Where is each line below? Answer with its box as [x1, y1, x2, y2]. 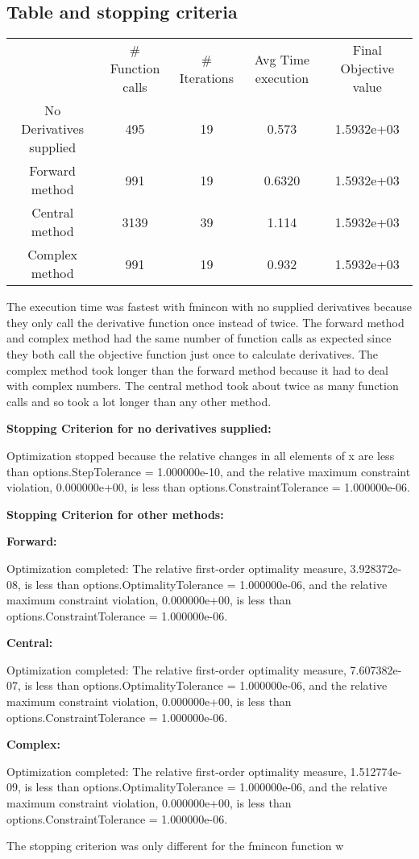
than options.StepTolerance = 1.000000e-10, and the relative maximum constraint [6, 463, 411, 479]
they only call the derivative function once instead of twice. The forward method [6, 313, 404, 330]
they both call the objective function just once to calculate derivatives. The [6, 345, 379, 362]
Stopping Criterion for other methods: [6, 505, 224, 522]
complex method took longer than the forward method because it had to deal [6, 361, 388, 378]
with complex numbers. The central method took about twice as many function [6, 377, 399, 394]
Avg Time [254, 49, 310, 68]
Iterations [179, 68, 234, 87]
